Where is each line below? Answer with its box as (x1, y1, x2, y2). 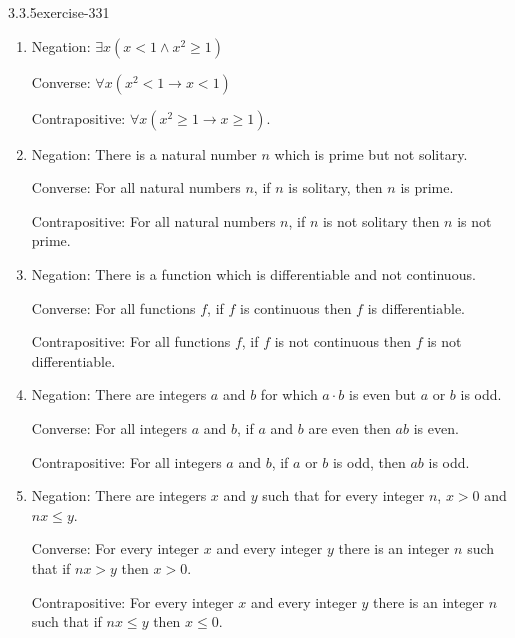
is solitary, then (288, 177, 383, 198)
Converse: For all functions (31, 297, 196, 318)
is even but (348, 384, 416, 405)
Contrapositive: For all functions (31, 331, 231, 352)
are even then (308, 417, 391, 438)
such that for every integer (262, 485, 425, 506)
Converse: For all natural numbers (31, 177, 241, 198)
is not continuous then (274, 331, 411, 352)
